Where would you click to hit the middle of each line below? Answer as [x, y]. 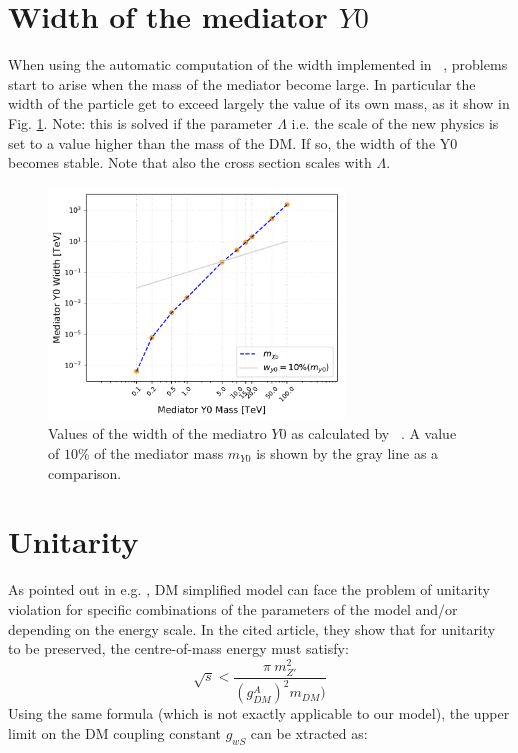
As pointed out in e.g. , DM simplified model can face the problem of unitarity [249, 589]
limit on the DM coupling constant [115, 732]
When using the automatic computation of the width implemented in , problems [258, 64]
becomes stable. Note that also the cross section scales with [190, 162]
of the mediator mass [159, 453]
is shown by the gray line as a [347, 453]
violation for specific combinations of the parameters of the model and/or [233, 608]
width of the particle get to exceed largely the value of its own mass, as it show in [259, 103]
